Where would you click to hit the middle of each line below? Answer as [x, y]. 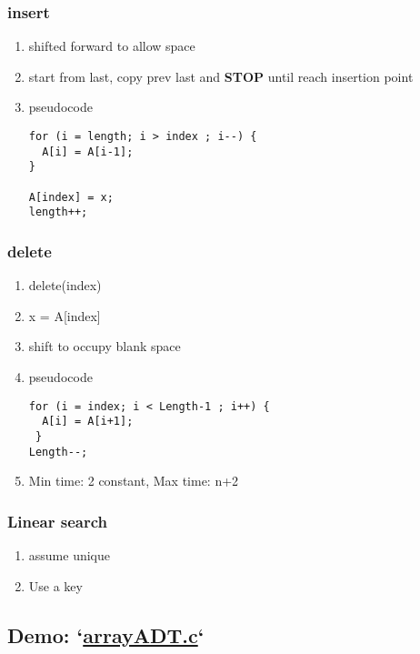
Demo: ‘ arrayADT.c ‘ [106, 634]
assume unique [70, 554]
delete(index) [65, 285]
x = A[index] [65, 315]
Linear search [58, 521]
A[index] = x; [71, 197]
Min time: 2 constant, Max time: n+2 [134, 481]
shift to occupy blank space [105, 346]
